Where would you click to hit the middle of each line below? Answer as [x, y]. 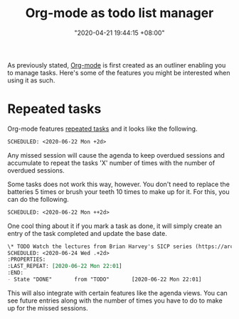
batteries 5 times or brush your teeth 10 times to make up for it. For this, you [118, 191]
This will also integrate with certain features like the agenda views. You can [117, 293]
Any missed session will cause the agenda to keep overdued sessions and [116, 155]
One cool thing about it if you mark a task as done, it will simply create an [115, 226]
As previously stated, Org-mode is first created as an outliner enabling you [117, 65]
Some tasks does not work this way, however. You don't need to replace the [118, 184]
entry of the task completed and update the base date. [87, 233]
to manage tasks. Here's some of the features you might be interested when [119, 72]
